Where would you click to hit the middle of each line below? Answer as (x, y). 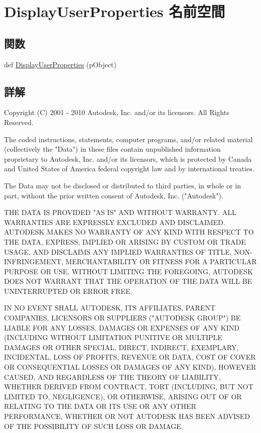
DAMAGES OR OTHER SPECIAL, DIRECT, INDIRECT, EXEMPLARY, (121, 347)
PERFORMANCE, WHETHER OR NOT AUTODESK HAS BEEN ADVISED (127, 416)
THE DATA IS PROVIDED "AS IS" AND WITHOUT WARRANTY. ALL (120, 212)
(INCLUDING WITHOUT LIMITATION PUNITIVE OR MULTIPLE (113, 337)
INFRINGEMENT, (34, 261)
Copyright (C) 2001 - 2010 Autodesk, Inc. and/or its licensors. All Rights (117, 112)
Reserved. (19, 122)
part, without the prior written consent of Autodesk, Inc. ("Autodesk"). (114, 195)
